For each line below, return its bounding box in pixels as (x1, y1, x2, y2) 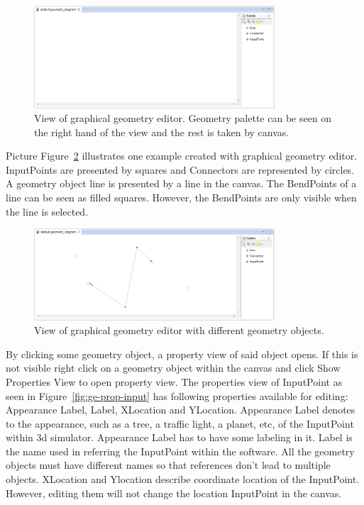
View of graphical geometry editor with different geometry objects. (34, 323, 324, 338)
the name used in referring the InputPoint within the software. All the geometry (6, 443, 355, 458)
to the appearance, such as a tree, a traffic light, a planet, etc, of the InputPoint (6, 416, 354, 431)
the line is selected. (6, 204, 89, 218)
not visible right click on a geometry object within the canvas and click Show (6, 360, 341, 375)
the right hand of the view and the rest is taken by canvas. (34, 124, 289, 139)
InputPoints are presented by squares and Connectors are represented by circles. (6, 162, 355, 177)
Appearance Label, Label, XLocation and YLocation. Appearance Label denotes (6, 402, 355, 417)
